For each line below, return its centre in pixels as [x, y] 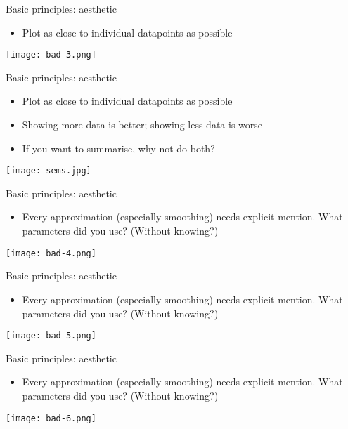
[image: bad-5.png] [51, 336]
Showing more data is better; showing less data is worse [142, 125]
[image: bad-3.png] [51, 55]
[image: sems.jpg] [49, 171]
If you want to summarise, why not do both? [118, 148]
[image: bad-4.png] [51, 253]
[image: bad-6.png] [51, 418]
